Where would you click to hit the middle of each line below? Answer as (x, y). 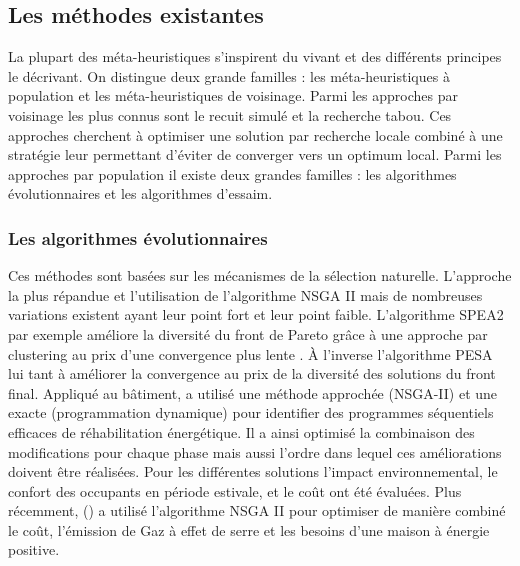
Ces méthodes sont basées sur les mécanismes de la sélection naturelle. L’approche (260, 275)
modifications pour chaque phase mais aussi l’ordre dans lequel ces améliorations (255, 451)
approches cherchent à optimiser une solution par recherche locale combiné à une (255, 134)
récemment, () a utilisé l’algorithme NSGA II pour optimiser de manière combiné (257, 510)
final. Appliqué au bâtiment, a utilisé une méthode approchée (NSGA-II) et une (253, 392)
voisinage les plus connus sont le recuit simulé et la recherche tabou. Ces (230, 114)
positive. (34, 549)
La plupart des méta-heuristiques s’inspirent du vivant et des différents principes (255, 56)
